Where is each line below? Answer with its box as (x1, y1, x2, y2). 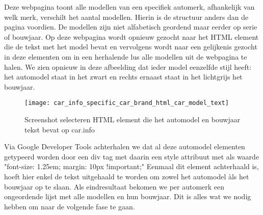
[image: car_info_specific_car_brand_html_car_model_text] (24, 99, 229, 107)
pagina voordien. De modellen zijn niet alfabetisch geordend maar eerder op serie (4, 21, 257, 32)
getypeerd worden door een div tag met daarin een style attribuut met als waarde (4, 151, 259, 162)
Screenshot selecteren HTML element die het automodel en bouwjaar (24, 114, 241, 124)
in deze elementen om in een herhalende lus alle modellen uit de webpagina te (4, 51, 247, 62)
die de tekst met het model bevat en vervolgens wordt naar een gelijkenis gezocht (4, 41, 257, 52)
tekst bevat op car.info (24, 124, 95, 135)
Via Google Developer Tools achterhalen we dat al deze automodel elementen (4, 141, 245, 152)
